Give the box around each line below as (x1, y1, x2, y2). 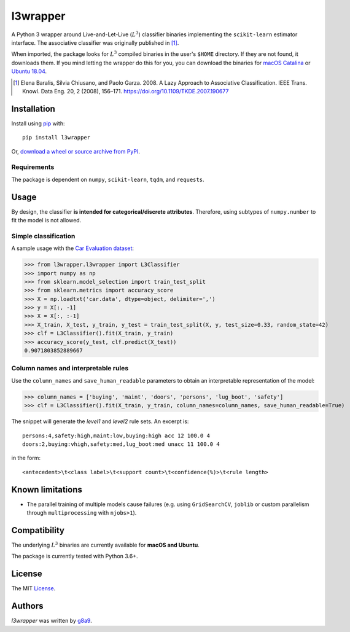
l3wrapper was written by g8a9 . (11, 617, 92, 625)
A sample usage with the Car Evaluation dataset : (11, 244, 134, 252)
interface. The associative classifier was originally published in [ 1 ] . (11, 39, 179, 46)
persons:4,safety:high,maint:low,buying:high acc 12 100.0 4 (22, 432, 210, 439)
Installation (11, 103, 55, 114)
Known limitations (11, 484, 82, 494)
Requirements (11, 163, 55, 171)
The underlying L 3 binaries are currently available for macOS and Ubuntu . (11, 540, 200, 548)
